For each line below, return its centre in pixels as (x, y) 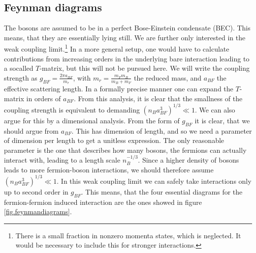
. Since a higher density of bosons (189, 160)
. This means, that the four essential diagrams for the (162, 191)
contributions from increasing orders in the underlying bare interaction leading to (127, 58)
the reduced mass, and (168, 77)
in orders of (44, 98)
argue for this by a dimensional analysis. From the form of (92, 120)
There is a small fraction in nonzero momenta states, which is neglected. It (128, 235)
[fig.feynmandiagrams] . (38, 211)
